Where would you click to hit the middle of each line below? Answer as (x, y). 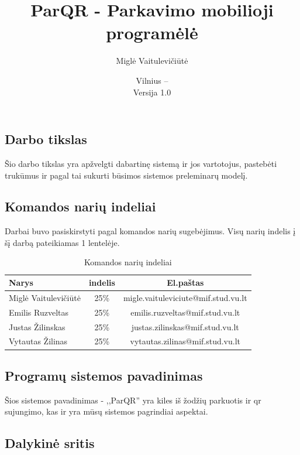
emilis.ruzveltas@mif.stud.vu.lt (185, 312)
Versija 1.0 (152, 92)
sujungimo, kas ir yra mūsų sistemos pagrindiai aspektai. (106, 411)
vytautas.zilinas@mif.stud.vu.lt (185, 341)
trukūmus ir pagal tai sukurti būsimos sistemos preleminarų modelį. (126, 175)
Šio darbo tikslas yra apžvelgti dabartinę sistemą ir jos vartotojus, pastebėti (141, 163)
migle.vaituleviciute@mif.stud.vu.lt (185, 297)
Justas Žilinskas (37, 326)
